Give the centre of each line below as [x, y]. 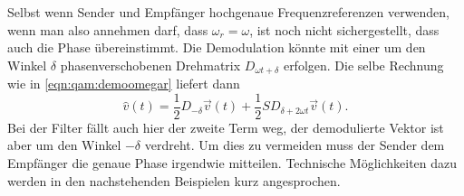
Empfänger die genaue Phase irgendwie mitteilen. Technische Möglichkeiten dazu [232, 163]
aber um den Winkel [64, 145]
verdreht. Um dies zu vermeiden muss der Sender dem [295, 145]
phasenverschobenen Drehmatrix [150, 65]
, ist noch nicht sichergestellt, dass [344, 29]
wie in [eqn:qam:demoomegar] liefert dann [124, 84]
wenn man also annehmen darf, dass [108, 29]
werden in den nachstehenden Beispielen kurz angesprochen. [174, 180]
